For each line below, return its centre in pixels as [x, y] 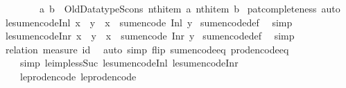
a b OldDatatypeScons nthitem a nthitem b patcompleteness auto [190, 8]
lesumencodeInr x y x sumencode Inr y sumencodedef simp [150, 36]
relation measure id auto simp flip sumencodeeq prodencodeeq [147, 49]
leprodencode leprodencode [78, 76]
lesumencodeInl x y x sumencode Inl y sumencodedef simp [149, 22]
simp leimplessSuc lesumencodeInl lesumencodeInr [129, 63]
